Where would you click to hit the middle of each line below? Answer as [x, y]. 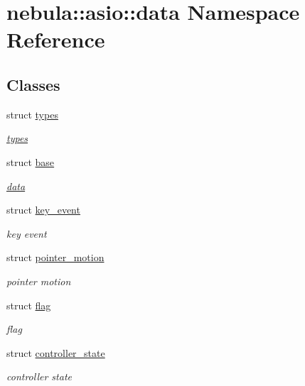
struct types [32, 114]
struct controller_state [56, 352]
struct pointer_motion [55, 257]
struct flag [29, 305]
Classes [33, 84]
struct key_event [43, 210]
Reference [56, 39]
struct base [31, 161]
